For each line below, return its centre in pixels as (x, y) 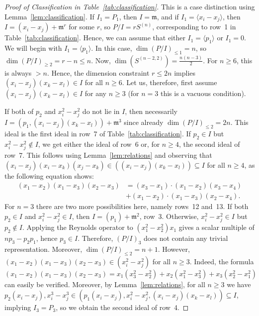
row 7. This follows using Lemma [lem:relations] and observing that (108, 155)
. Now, (101, 60)
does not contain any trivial (186, 238)
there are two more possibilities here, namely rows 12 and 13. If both (142, 206)
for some (82, 27)
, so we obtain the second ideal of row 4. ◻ (122, 307)
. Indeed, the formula (222, 261)
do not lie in (101, 111)
